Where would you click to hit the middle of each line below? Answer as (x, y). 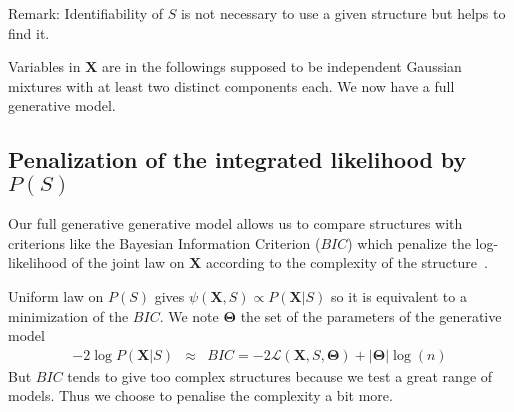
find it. (29, 32)
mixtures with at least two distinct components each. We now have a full (231, 85)
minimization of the (68, 315)
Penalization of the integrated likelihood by (237, 159)
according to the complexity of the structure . (347, 262)
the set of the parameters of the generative (371, 315)
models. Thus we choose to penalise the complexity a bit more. (200, 395)
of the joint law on (128, 262)
